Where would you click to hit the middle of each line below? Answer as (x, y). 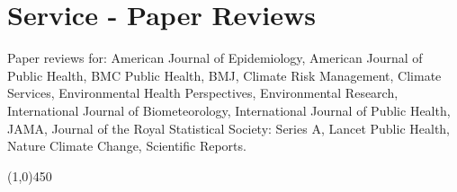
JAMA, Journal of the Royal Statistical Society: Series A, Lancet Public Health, (228, 128)
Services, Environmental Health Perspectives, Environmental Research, (203, 93)
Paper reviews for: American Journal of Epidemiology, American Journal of (215, 58)
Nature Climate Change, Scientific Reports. (127, 146)
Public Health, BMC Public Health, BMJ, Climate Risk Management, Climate (224, 75)
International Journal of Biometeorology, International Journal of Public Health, (229, 110)
